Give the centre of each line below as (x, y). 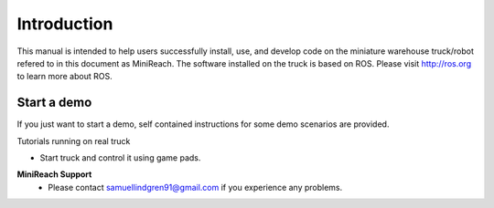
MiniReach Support (54, 174)
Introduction (65, 24)
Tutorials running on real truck (74, 140)
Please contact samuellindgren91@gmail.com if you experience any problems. (195, 187)
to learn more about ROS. (65, 77)
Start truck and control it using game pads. (120, 158)
